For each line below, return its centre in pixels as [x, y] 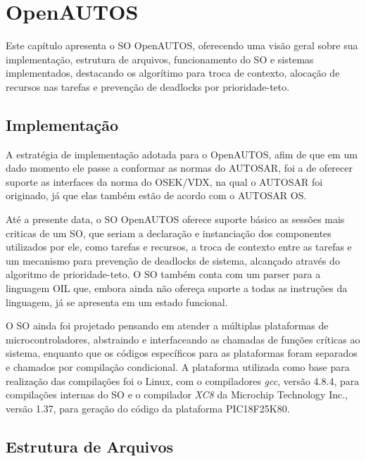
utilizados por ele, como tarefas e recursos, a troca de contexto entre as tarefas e [179, 247]
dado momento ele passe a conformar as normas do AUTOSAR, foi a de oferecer [179, 168]
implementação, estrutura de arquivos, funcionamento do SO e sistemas [160, 59]
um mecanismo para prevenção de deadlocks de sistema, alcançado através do [173, 260]
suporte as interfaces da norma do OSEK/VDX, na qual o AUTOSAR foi [164, 181]
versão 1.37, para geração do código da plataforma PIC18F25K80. [148, 408]
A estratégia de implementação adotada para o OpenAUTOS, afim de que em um [182, 154]
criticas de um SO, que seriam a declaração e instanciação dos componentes [169, 233]
